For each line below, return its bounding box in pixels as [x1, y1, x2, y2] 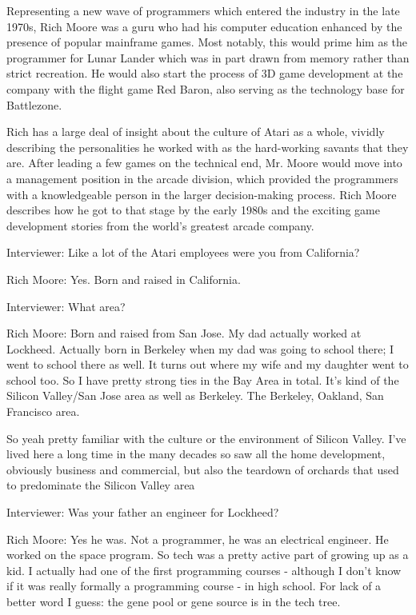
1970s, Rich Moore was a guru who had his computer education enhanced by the [6, 18, 402, 34]
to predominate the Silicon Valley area [6, 477, 195, 493]
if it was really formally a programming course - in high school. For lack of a [6, 577, 382, 594]
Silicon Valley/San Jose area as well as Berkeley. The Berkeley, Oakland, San [6, 387, 384, 404]
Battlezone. [6, 96, 62, 113]
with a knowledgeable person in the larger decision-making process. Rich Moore [6, 186, 397, 202]
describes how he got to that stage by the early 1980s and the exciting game [6, 202, 380, 218]
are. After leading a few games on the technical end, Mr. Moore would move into [6, 154, 402, 171]
